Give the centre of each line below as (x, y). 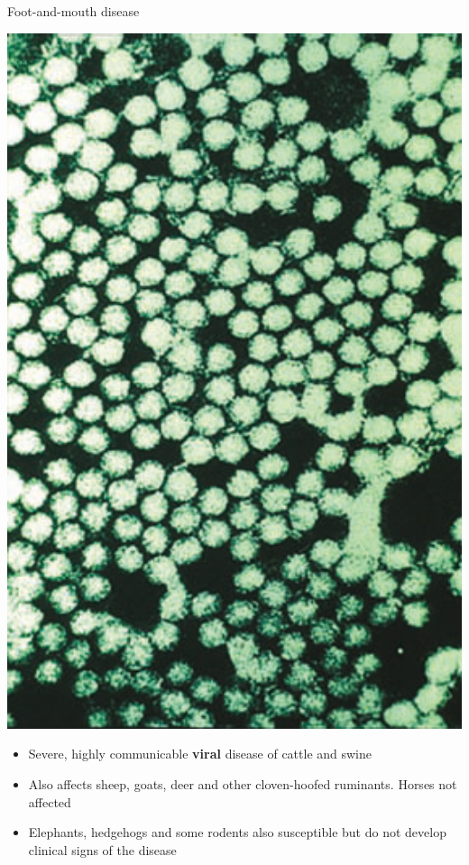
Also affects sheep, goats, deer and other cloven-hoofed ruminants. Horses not (243, 784)
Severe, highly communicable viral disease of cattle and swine (200, 754)
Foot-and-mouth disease (74, 11)
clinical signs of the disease (102, 849)
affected (50, 801)
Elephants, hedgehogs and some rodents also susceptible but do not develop (237, 832)
